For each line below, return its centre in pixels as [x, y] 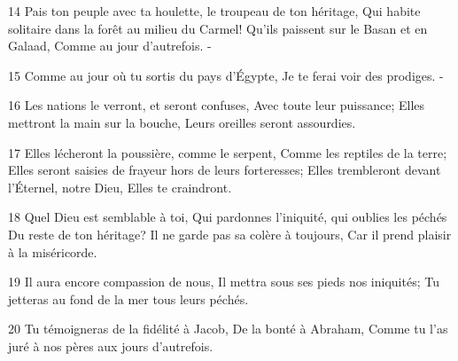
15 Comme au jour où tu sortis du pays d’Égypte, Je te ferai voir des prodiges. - [226, 75]
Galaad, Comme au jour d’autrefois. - [110, 46]
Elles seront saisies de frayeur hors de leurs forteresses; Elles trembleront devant [225, 170]
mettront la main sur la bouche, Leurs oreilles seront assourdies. [182, 122]
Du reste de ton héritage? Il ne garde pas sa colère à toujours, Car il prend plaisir [230, 234]
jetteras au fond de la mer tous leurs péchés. [128, 298]
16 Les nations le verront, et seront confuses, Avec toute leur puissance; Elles [217, 105]
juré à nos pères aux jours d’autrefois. [111, 345]
